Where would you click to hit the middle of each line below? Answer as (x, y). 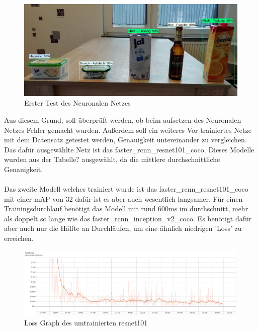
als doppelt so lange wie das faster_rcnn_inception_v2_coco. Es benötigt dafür (128, 218)
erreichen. (19, 238)
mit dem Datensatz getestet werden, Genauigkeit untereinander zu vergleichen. (125, 140)
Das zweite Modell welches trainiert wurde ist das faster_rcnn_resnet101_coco (126, 189)
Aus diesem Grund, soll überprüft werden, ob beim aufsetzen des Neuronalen (123, 119)
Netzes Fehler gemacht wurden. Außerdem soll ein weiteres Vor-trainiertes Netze (128, 130)
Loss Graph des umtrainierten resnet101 (86, 322)
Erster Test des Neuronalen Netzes (77, 103)
